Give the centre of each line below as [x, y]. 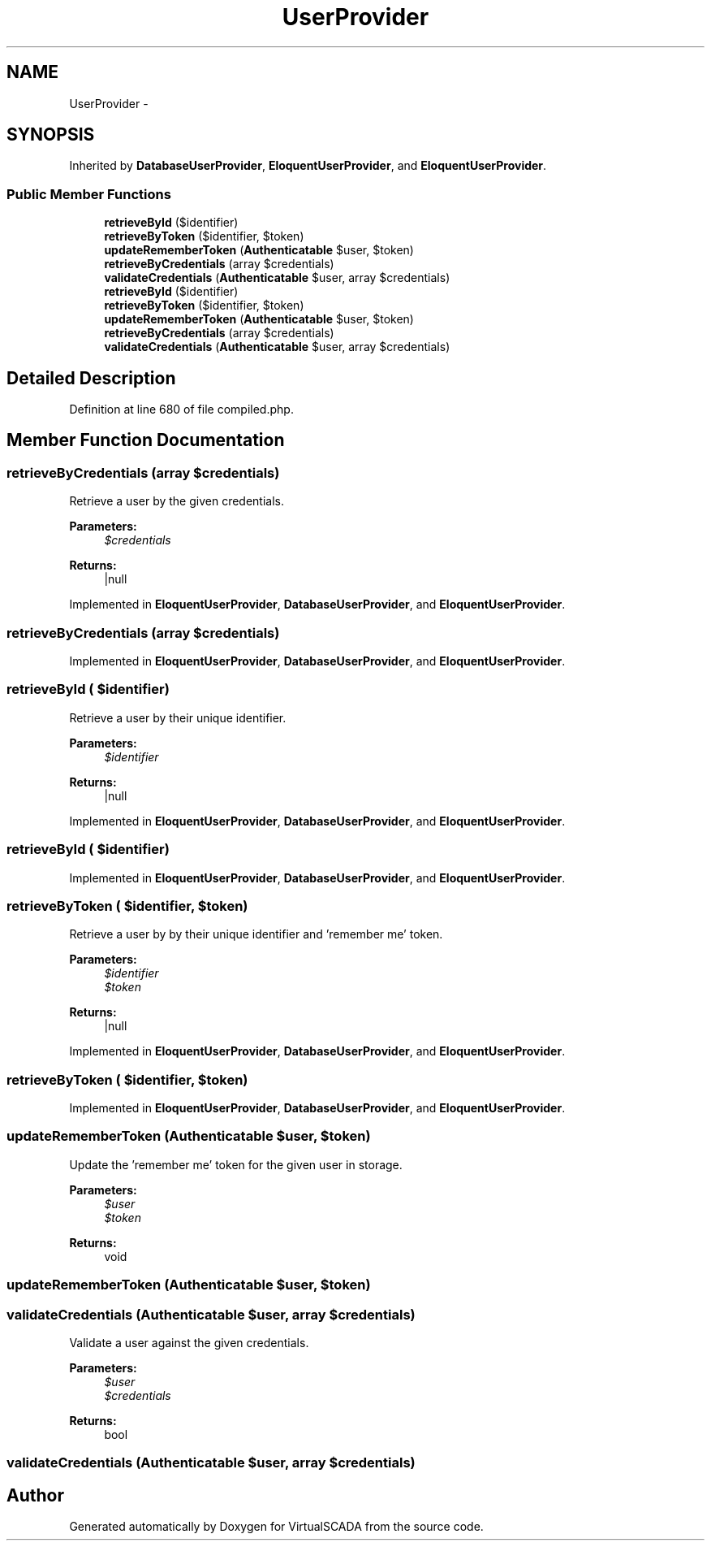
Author [35, 1495]
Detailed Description [91, 378]
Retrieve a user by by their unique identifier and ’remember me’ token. [256, 934]
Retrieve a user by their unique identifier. [178, 717]
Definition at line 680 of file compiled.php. [181, 409]
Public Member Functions [89, 194]
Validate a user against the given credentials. [189, 1342]
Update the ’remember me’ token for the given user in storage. [236, 1164]
